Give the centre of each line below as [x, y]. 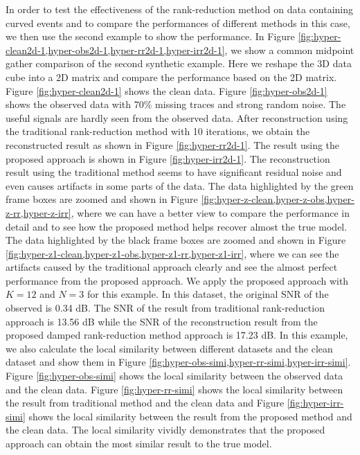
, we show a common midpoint [289, 50]
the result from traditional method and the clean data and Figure [145, 403]
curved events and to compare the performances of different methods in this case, [178, 23]
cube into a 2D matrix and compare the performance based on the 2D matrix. [171, 77]
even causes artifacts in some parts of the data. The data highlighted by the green [180, 185]
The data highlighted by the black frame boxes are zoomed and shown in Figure [176, 240]
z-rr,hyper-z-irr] [38, 212]
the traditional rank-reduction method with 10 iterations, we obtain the [158, 131]
